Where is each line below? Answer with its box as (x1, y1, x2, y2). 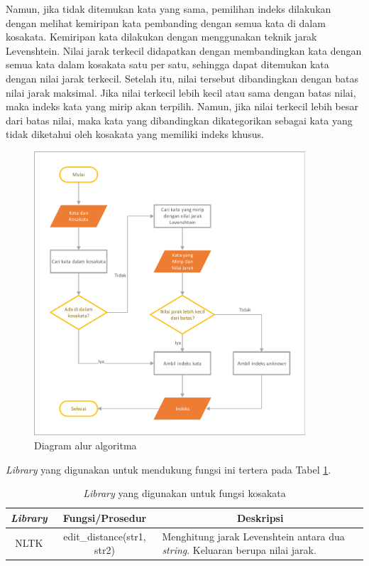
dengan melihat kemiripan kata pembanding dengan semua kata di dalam (6, 15, 326, 30)
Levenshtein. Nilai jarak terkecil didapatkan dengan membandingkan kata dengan (6, 43, 362, 58)
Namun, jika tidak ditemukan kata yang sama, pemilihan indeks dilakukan (6, 1, 331, 16)
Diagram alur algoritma (34, 438, 137, 453)
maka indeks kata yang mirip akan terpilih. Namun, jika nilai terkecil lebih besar (6, 99, 358, 114)
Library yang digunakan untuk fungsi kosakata (83, 486, 286, 501)
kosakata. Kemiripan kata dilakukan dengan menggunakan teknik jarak (6, 29, 317, 44)
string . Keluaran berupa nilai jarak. (162, 543, 316, 557)
